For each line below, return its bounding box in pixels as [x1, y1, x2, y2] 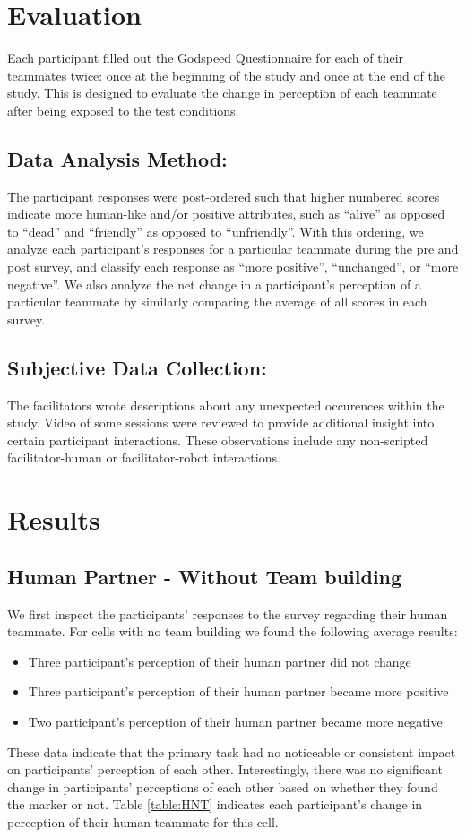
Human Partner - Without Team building [7, 562, 402, 590]
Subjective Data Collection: [7, 353, 267, 381]
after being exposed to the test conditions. [7, 100, 239, 119]
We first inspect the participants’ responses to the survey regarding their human [7, 604, 448, 623]
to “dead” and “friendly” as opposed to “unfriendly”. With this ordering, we [7, 221, 424, 240]
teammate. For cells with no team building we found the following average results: [7, 622, 458, 641]
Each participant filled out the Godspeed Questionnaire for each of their [7, 48, 404, 67]
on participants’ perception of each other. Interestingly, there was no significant [7, 760, 443, 779]
